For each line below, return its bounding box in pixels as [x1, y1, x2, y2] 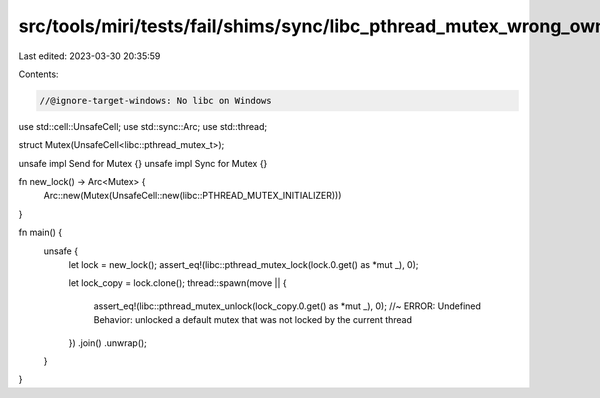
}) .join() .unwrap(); [68, 336, 147, 349]
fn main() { [18, 226, 63, 239]
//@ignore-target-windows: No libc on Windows [39, 95, 272, 106]
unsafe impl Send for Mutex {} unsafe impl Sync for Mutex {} [18, 157, 268, 169]
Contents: [18, 68, 59, 80]
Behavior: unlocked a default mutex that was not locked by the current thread [93, 314, 413, 326]
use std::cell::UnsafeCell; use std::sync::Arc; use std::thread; [18, 120, 268, 132]
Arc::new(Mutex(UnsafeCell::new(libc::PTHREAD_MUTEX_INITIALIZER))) [43, 190, 342, 202]
